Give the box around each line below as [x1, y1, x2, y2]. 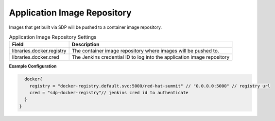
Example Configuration [9, 63, 57, 69]
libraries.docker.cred [12, 54, 59, 61]
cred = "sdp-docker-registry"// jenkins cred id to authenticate [29, 90, 189, 96]
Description [71, 41, 100, 48]
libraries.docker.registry [12, 48, 67, 54]
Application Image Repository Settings [9, 34, 97, 41]
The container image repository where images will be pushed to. [71, 48, 220, 54]
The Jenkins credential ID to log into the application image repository [71, 54, 230, 61]
